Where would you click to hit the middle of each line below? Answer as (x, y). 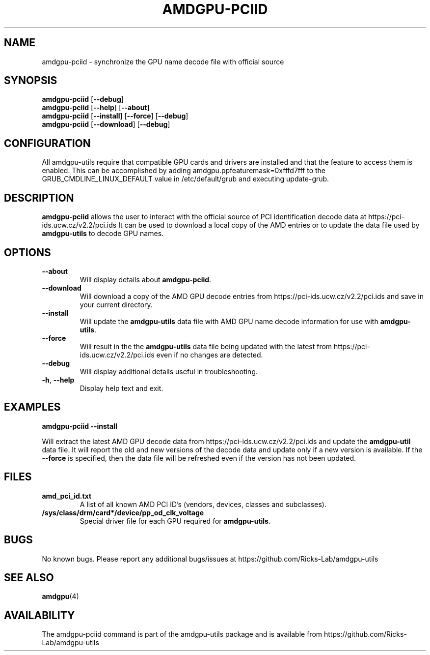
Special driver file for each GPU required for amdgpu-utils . (175, 521)
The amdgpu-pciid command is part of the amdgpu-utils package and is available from (182, 634)
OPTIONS (27, 252)
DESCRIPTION (39, 198)
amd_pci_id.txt (67, 496)
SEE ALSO (29, 577)
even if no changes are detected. (210, 355)
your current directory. (116, 304)
